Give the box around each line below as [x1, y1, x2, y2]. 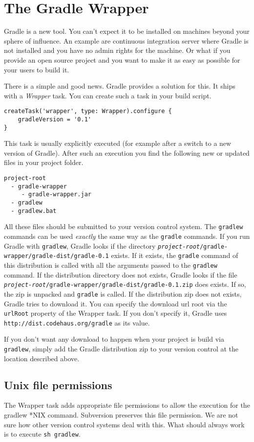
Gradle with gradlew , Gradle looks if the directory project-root [4, 240, 200, 251]
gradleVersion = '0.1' [18, 116, 91, 123]
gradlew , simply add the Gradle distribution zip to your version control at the [4, 344, 239, 353]
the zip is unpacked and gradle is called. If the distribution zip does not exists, [4, 288, 242, 299]
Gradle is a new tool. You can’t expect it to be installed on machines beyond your [4, 26, 250, 36]
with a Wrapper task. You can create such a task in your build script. [4, 90, 212, 100]
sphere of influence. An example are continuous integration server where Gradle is [4, 35, 249, 46]
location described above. [4, 353, 80, 363]
